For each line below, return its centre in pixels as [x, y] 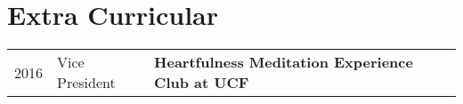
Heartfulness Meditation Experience [284, 62]
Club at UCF [202, 83]
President [86, 83]
